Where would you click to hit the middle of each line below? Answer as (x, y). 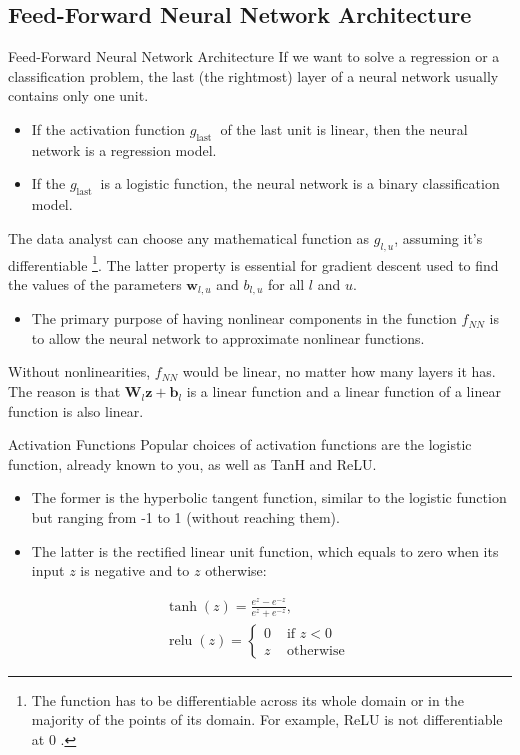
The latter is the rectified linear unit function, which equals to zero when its (265, 550)
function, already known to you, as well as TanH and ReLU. (192, 463)
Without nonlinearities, (79, 371)
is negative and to (135, 570)
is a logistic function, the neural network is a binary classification (300, 183)
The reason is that (64, 391)
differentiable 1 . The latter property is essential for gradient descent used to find (253, 263)
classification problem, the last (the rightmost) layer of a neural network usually (253, 75)
